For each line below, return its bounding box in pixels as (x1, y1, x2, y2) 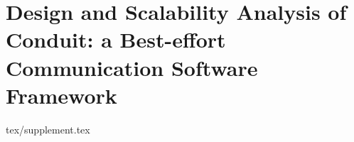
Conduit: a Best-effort (6, 25, 226, 54)
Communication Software (6, 53, 258, 82)
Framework (6, 80, 117, 109)
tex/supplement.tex (6, 121, 90, 136)
